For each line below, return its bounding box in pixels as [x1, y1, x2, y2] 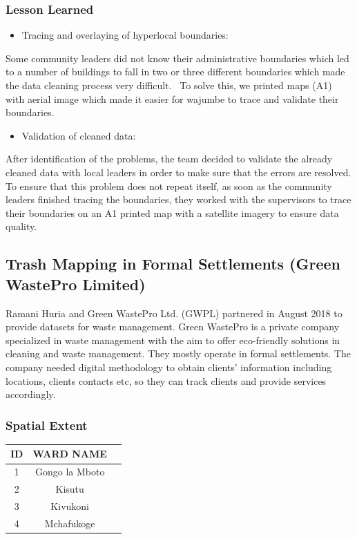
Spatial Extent [6, 416, 88, 433]
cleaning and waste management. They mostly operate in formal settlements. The [6, 346, 351, 361]
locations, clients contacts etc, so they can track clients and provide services [6, 373, 327, 388]
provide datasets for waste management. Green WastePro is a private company [6, 319, 340, 334]
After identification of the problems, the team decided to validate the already [6, 151, 333, 166]
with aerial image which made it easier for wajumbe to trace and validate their [6, 91, 339, 106]
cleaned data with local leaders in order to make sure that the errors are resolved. [6, 164, 351, 179]
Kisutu [55, 482, 84, 496]
